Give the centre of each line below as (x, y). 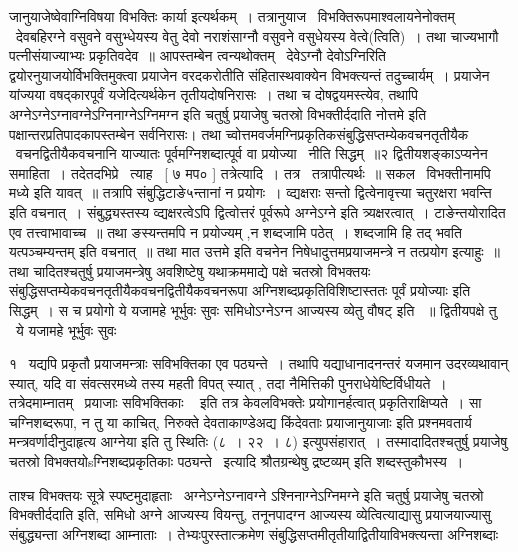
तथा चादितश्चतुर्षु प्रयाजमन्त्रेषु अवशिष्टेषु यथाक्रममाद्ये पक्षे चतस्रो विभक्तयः (190, 270)
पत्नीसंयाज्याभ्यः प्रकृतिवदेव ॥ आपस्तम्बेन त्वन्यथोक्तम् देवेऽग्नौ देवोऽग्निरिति (197, 55)
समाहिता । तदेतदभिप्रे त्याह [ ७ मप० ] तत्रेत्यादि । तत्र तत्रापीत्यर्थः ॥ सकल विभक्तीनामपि (250, 172)
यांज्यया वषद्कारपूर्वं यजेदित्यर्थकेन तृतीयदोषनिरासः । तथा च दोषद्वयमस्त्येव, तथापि (213, 94)
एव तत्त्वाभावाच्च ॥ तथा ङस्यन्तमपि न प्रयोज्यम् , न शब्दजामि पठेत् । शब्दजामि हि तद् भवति (235, 231)
